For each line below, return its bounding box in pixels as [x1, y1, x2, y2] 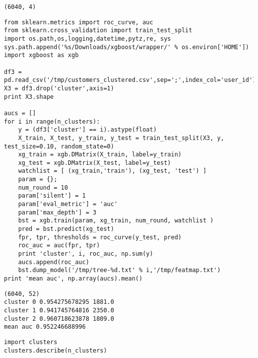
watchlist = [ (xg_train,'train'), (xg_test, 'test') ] [18, 167, 207, 175]
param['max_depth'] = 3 [18, 209, 97, 216]
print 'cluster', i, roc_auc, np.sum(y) [18, 250, 153, 258]
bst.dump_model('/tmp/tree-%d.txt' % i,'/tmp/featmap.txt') [18, 267, 221, 274]
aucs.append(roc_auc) [18, 258, 89, 266]
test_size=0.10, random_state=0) [4, 143, 114, 150]
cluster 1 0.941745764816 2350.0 [4, 306, 114, 314]
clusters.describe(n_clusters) [4, 347, 107, 354]
